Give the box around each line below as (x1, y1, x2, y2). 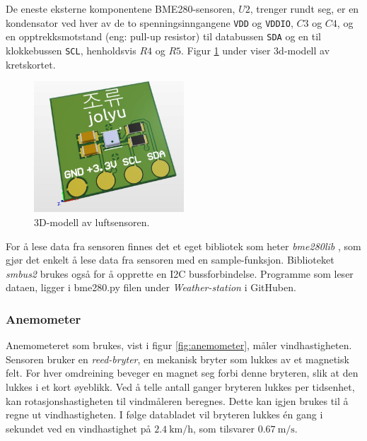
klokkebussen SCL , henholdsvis (6, 42, 136, 57)
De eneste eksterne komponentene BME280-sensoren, (6, 1, 235, 16)
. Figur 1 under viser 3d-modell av (181, 42, 330, 57)
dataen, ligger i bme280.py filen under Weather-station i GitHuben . (6, 280, 296, 295)
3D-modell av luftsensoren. (34, 214, 150, 229)
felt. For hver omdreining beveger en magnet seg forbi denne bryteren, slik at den (6, 365, 359, 380)
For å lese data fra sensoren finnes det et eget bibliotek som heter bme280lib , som (6, 238, 361, 253)
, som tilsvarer (193, 421, 255, 435)
